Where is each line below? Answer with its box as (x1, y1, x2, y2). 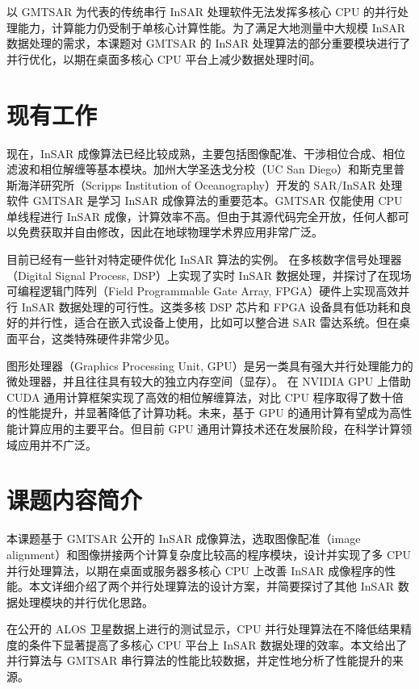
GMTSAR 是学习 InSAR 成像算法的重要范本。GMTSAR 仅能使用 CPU (32, 192, 403, 209)
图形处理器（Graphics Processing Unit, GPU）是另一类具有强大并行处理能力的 (6, 357, 413, 374)
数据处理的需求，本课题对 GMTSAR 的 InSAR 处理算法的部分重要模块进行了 (6, 35, 411, 52)
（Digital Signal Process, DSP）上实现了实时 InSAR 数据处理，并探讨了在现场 (6, 266, 412, 283)
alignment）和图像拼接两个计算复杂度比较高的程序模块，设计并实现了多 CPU (6, 545, 412, 562)
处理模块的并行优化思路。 (17, 593, 153, 610)
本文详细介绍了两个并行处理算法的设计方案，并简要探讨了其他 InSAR (28, 578, 395, 595)
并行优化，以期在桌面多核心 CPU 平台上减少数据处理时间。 (6, 50, 321, 67)
